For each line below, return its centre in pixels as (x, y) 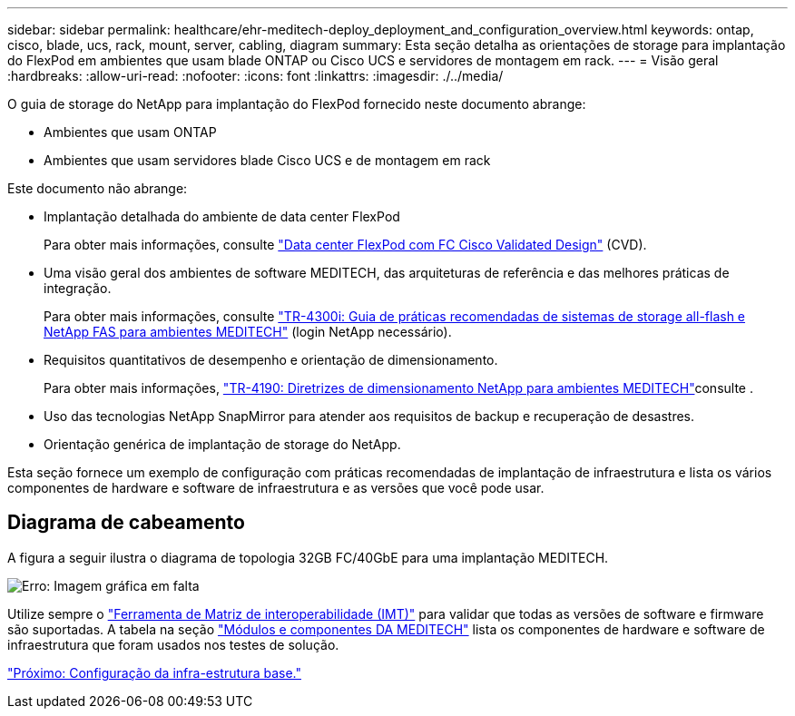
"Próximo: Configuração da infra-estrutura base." (154, 672)
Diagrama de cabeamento (126, 523)
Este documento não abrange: (98, 188)
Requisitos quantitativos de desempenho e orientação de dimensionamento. (271, 360)
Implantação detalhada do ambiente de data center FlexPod (222, 216)
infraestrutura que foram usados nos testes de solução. (173, 644)
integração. (78, 288)
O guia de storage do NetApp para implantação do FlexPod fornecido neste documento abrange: (297, 104)
